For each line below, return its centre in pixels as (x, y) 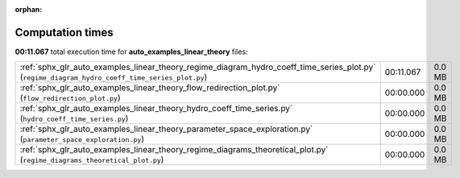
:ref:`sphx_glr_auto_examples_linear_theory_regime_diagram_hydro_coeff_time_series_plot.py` (198, 67)
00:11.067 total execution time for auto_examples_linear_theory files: (132, 52)
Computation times (64, 32)
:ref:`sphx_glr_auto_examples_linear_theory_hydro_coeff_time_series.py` (156, 109)
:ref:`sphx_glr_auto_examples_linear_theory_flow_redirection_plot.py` (150, 88)
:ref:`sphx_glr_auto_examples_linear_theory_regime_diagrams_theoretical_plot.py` (174, 150)
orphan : (29, 9)
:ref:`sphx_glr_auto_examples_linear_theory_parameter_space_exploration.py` (166, 129)
